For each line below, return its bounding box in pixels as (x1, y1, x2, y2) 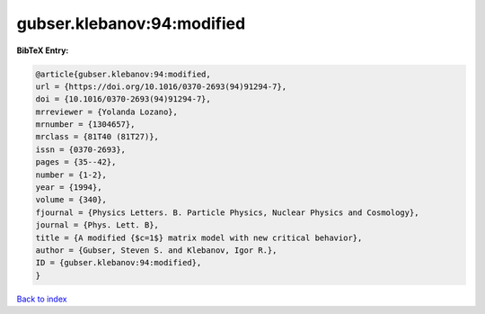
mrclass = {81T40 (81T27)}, (35, 131, 159, 142)
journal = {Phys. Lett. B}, (35, 220, 159, 230)
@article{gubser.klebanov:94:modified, (35, 68, 211, 79)
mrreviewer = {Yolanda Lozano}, (35, 106, 179, 117)
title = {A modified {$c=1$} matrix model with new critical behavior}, (35, 232, 363, 243)
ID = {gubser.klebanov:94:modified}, (35, 257, 202, 268)
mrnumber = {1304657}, (35, 120, 136, 130)
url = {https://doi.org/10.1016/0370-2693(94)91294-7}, (35, 81, 287, 92)
